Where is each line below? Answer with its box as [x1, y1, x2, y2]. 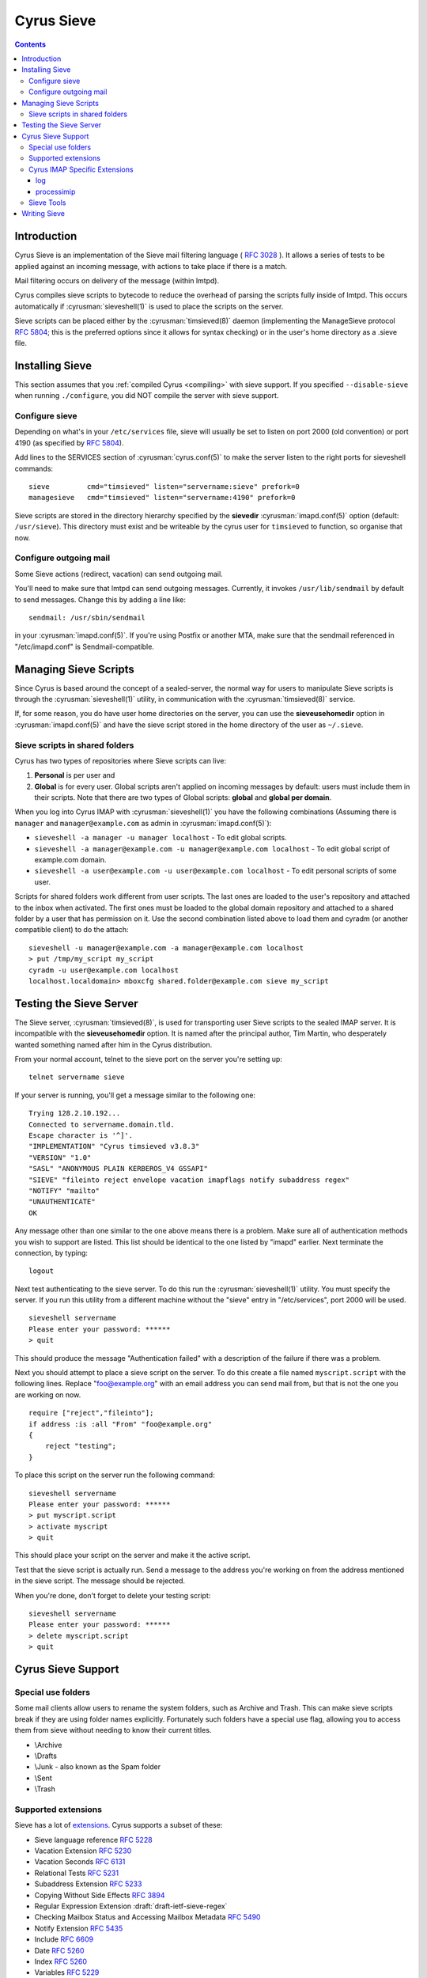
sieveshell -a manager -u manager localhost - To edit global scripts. [34, 833, 288, 843]
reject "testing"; [44, 1442, 117, 1451]
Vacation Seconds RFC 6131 [34, 1857, 126, 1866]
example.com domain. [34, 855, 107, 865]
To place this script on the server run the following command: [14, 1470, 215, 1480]
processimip [36, 187, 76, 196]
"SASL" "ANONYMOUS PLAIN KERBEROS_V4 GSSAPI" [28, 1164, 209, 1173]
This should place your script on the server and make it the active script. [14, 1551, 251, 1560]
